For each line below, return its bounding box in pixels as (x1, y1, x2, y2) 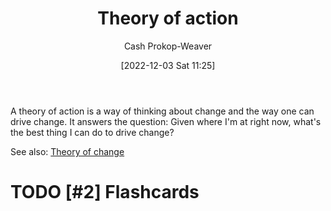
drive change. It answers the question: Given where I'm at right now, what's (10, 115, 322, 127)
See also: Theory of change (10, 145, 125, 157)
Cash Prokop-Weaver (123, 40, 213, 52)
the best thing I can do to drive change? (10, 126, 175, 138)
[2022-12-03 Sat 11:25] (120, 59, 216, 71)
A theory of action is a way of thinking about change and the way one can (10, 105, 315, 117)
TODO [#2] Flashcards (10, 181, 200, 204)
